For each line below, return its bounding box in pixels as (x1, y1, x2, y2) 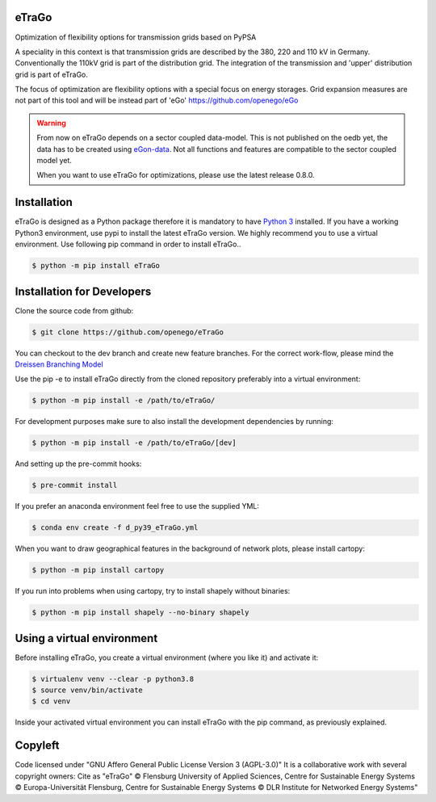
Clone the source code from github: (15, 305, 134, 315)
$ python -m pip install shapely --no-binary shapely (31, 608, 249, 617)
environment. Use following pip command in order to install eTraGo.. (15, 239, 241, 250)
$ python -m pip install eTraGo (31, 261, 161, 271)
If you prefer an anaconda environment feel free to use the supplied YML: (15, 502, 260, 511)
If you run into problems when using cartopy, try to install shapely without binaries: (15, 586, 291, 596)
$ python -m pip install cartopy (31, 565, 165, 575)
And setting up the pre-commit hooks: (15, 459, 142, 468)
